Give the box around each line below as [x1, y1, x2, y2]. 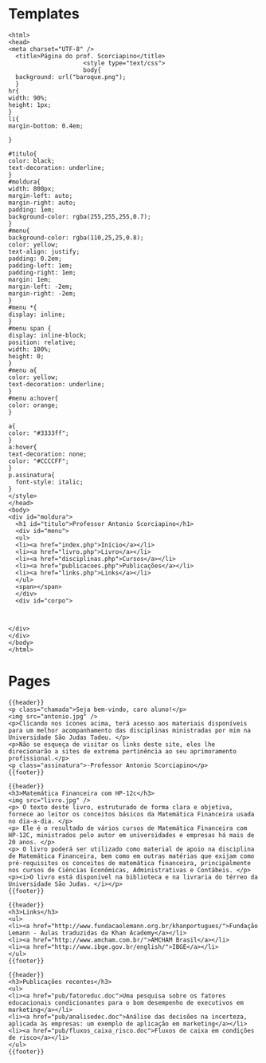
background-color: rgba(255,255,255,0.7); [8, 212, 151, 220]
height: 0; [8, 352, 45, 360]
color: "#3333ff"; [8, 429, 69, 437]
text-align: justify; [8, 247, 80, 255]
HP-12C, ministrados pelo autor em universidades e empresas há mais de [8, 831, 255, 839]
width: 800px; [8, 184, 56, 192]
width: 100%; [8, 345, 52, 354]
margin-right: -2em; [8, 289, 77, 298]
